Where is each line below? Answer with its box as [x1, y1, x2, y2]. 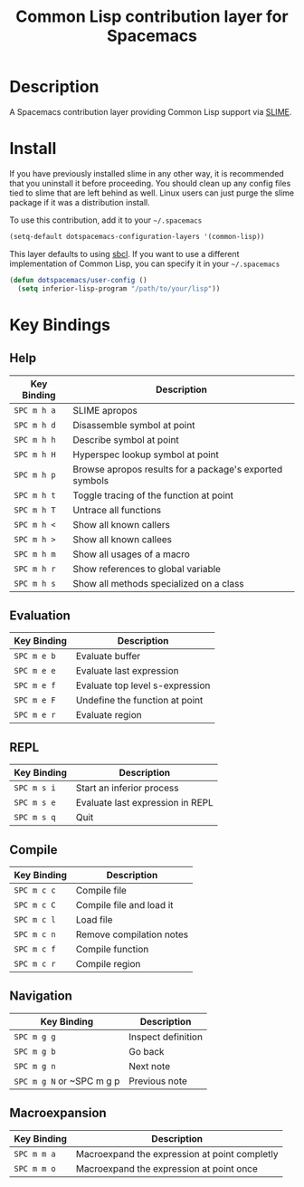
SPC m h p [14, 469, 56, 480]
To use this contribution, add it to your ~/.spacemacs [9, 215, 203, 225]
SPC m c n [14, 929, 56, 939]
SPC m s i [14, 783, 56, 793]
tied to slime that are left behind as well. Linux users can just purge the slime [9, 187, 295, 198]
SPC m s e [14, 798, 56, 808]
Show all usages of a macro [72, 548, 190, 560]
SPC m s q [14, 812, 56, 823]
